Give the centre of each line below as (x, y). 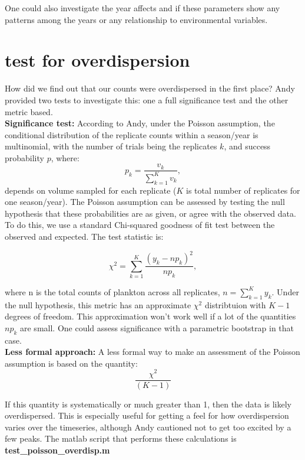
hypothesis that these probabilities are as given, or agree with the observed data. (150, 213)
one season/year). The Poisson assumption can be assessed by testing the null (145, 202)
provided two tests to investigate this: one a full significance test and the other (147, 99)
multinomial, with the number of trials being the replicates (111, 146)
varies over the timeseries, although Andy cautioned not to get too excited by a (148, 427)
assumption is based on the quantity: (71, 363)
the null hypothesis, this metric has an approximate (98, 304)
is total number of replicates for (243, 190)
